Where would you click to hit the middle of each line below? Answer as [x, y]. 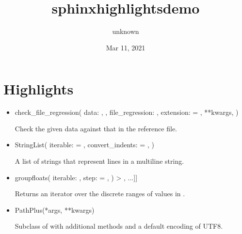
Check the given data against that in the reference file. [96, 128]
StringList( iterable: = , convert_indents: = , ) [84, 145]
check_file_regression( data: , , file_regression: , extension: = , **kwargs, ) [127, 112]
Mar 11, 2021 [126, 47]
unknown [126, 31]
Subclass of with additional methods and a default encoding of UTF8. [119, 226]
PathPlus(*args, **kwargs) [55, 210]
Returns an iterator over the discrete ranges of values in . [100, 194]
